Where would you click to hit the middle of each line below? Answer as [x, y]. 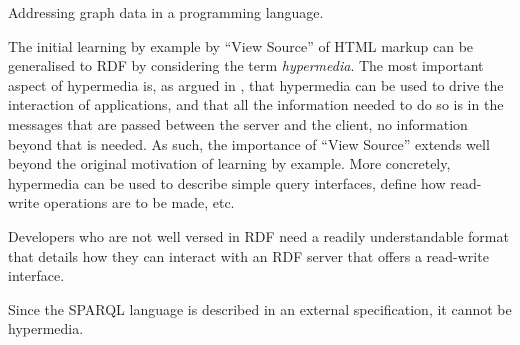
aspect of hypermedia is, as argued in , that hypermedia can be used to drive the [256, 84]
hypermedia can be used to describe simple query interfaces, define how [227, 182]
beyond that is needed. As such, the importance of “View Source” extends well [249, 143]
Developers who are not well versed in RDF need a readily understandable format [258, 235]
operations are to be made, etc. [139, 202]
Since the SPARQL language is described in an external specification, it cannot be [260, 308]
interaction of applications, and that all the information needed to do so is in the [256, 104]
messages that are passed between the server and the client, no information [238, 123]
